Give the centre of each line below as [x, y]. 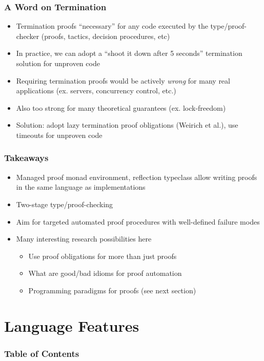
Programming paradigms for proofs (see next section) [112, 290]
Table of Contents [42, 353]
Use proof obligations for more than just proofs [103, 256]
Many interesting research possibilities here [84, 239]
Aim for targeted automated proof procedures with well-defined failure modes [138, 221]
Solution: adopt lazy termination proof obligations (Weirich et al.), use [127, 125]
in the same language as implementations [81, 187]
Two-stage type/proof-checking [65, 204]
